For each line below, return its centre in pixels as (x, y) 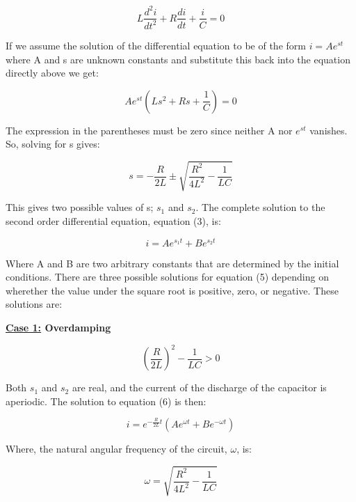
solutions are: (34, 304)
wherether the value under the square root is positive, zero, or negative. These (172, 290)
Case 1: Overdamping (58, 328)
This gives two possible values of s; (80, 207)
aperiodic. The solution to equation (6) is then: (106, 401)
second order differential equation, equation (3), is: (113, 221)
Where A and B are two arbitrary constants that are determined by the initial (172, 263)
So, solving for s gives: (53, 144)
